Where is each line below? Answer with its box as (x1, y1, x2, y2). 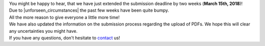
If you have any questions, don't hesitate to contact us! (9, 35, 120, 41)
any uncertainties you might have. (9, 28, 78, 34)
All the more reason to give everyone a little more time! (9, 14, 120, 20)
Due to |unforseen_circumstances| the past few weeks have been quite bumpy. (9, 7, 169, 13)
